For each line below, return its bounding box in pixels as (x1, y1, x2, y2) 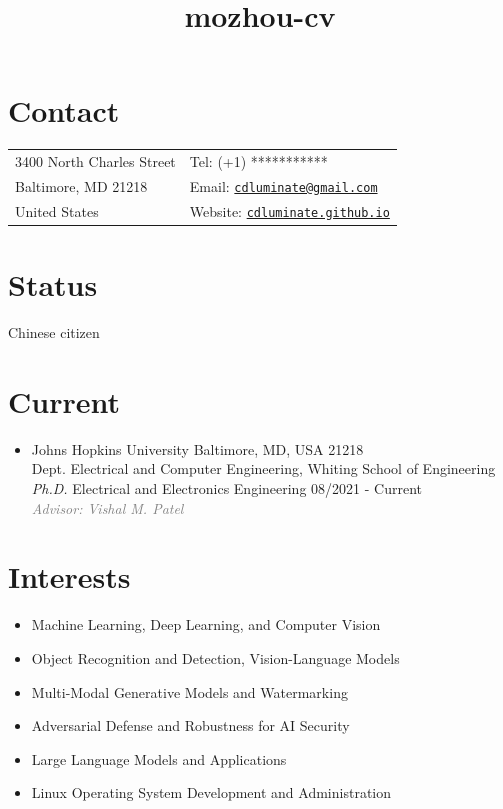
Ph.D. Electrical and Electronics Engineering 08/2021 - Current (31, 478, 422, 498)
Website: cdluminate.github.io (189, 200, 390, 221)
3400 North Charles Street (15, 151, 176, 172)
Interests (8, 556, 131, 597)
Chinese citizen (8, 322, 100, 343)
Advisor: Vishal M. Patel (31, 497, 184, 518)
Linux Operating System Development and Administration (31, 782, 392, 803)
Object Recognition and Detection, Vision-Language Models (31, 647, 400, 668)
